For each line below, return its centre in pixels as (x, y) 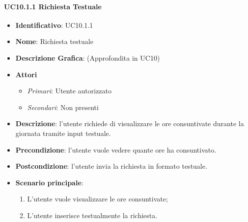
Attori (26, 74)
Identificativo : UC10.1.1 (54, 25)
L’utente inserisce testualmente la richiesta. (92, 215)
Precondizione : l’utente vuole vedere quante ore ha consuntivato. (116, 149)
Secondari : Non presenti (63, 107)
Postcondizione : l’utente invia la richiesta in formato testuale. (111, 166)
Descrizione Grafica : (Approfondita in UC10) (88, 57)
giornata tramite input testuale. (63, 133)
